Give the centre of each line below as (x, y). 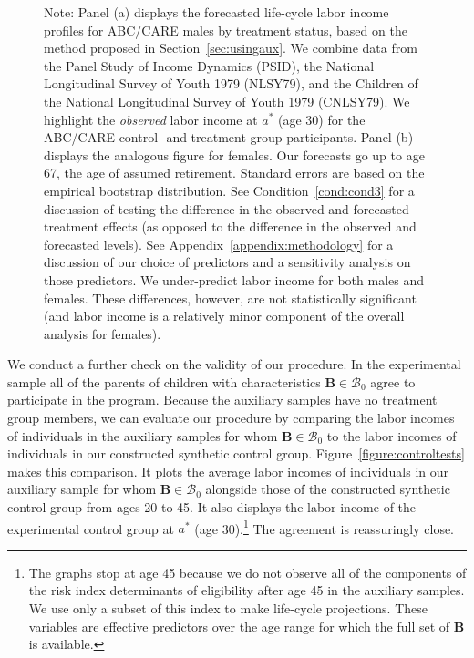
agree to (393, 381)
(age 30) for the (322, 119)
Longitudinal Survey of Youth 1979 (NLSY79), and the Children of (231, 83)
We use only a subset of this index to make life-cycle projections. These (228, 608)
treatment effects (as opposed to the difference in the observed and (230, 226)
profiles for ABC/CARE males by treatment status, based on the (226, 30)
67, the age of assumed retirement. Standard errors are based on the (234, 173)
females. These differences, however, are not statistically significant (230, 298)
